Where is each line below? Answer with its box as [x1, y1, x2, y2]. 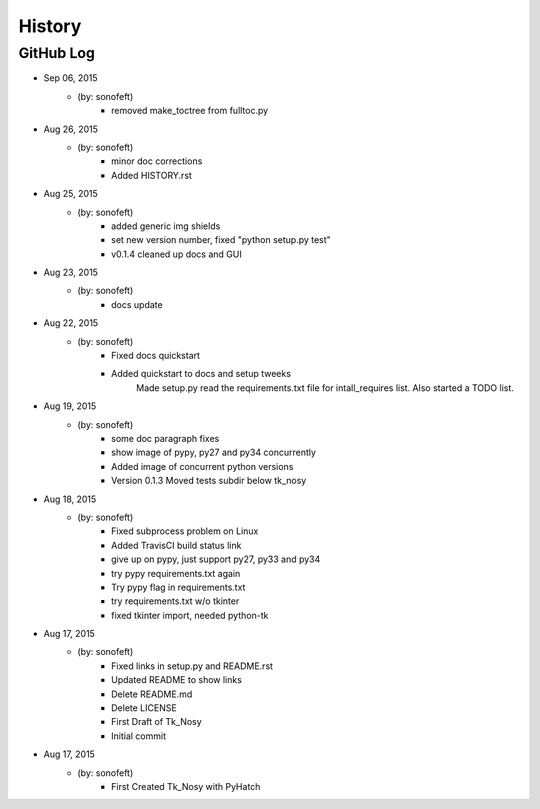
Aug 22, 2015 [43, 317, 99, 329]
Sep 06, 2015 [43, 72, 99, 84]
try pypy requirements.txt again [111, 567, 241, 579]
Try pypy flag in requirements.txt [111, 581, 246, 593]
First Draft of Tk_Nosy [111, 716, 202, 728]
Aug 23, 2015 [43, 266, 99, 279]
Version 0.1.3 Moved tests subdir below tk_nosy [111, 475, 307, 487]
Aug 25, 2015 [43, 188, 99, 200]
